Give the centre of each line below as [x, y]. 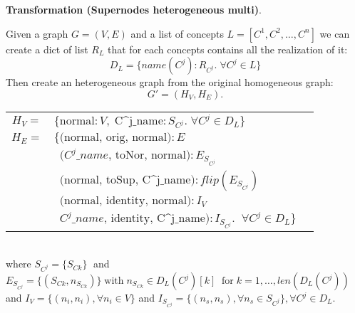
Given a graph [37, 33]
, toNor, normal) [149, 155]
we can [335, 33]
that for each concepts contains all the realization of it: [228, 49]
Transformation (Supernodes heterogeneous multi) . [134, 9]
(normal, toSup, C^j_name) [127, 180]
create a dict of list [47, 49]
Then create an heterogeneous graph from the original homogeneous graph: [170, 82]
